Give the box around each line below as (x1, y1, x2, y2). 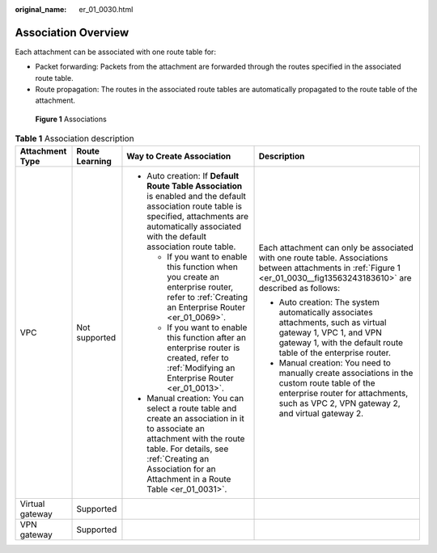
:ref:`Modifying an (167, 362, 235, 374)
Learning (76, 155, 112, 167)
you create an (167, 271, 220, 282)
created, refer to (167, 352, 230, 363)
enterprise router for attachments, (278, 387, 409, 399)
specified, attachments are (146, 210, 248, 222)
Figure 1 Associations (35, 114, 107, 124)
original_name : (15, 5, 67, 14)
